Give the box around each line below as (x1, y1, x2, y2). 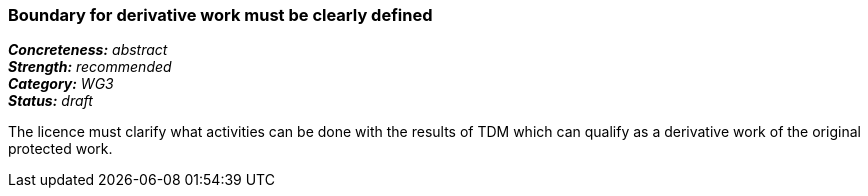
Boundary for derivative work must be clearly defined (8, 5, 433, 25)
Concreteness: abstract (8, 41, 168, 59)
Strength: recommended (8, 58, 172, 76)
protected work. (8, 140, 113, 158)
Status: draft (8, 92, 93, 110)
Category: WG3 (8, 75, 114, 93)
